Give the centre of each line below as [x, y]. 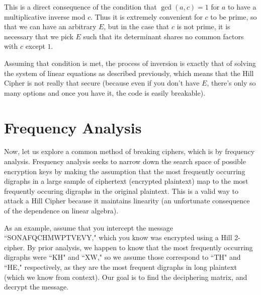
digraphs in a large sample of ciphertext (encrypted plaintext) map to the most [126, 181]
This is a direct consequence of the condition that [80, 7]
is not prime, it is [203, 26]
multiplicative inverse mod [45, 16]
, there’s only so [231, 83]
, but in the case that [137, 26]
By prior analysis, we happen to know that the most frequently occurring [140, 247]
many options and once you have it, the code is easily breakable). [105, 92]
